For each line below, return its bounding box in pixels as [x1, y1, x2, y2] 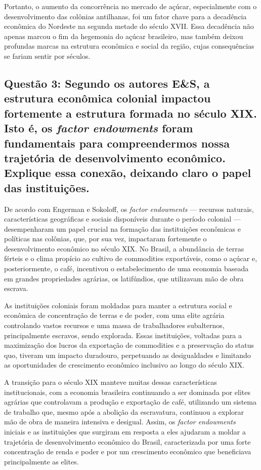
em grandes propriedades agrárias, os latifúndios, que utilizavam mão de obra [4, 273, 244, 283]
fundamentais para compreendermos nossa [4, 135, 230, 151]
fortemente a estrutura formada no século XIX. [4, 105, 257, 121]
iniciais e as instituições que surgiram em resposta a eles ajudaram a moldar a [4, 426, 246, 437]
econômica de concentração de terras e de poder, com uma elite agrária [4, 310, 225, 320]
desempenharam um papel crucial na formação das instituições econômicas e [4, 223, 241, 234]
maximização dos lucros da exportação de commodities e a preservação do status [4, 340, 254, 350]
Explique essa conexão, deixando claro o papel [4, 165, 251, 180]
